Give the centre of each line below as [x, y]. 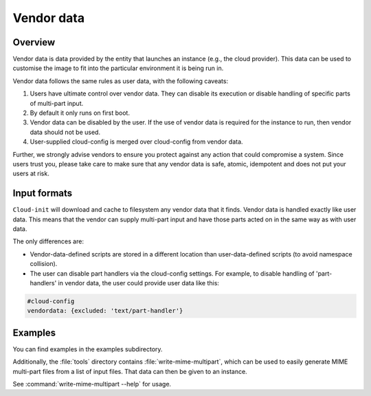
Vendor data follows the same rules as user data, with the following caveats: [121, 81]
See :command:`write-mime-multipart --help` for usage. [92, 384]
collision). [44, 264]
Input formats [43, 194]
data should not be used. [65, 132]
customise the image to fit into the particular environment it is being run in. [118, 68]
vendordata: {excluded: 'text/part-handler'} [105, 311]
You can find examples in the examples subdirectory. [88, 349]
